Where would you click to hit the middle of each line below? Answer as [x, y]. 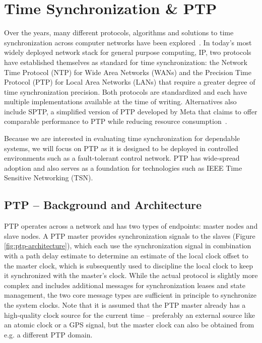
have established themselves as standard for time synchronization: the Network [126, 62]
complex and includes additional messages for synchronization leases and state [125, 285]
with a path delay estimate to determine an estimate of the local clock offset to [126, 256]
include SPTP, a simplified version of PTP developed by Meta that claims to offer [131, 111]
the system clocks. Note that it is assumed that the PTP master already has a [125, 304]
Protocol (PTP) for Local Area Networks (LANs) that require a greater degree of [130, 82]
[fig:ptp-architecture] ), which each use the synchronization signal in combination [128, 246]
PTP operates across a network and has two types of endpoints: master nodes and [131, 226]
